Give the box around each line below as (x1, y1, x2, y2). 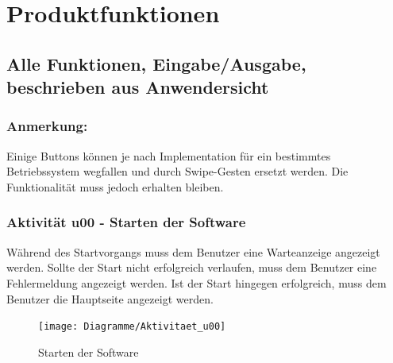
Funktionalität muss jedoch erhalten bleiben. (6, 178, 224, 195)
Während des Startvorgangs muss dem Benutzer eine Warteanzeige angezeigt (6, 243, 380, 260)
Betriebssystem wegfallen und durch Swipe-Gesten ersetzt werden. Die (6, 163, 349, 180)
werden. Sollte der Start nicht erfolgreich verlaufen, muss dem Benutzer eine (6, 259, 377, 276)
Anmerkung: (6, 116, 88, 136)
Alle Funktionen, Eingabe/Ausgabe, (6, 51, 306, 75)
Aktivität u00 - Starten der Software (6, 212, 246, 232)
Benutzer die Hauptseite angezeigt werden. (6, 290, 214, 307)
